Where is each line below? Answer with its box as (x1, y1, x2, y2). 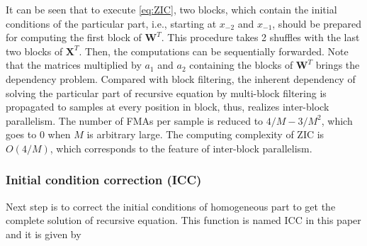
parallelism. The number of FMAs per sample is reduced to (6, 113, 264, 128)
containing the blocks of (189, 57, 293, 72)
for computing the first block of (6, 30, 142, 45)
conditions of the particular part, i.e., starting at (6, 16, 217, 30)
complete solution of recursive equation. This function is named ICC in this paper (6, 213, 361, 228)
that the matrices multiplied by (6, 57, 142, 72)
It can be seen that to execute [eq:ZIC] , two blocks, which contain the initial (6, 2, 337, 16)
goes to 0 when (6, 127, 71, 142)
